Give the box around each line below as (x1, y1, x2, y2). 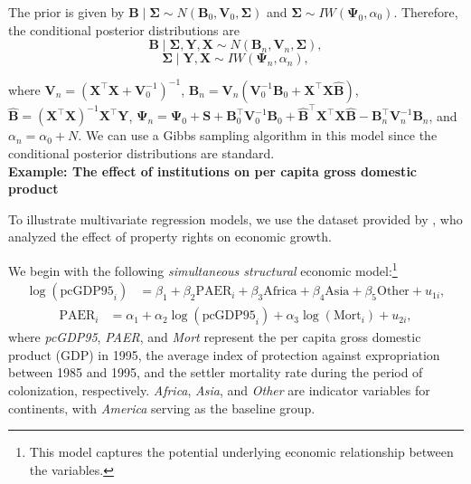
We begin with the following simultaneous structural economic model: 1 (8, 258, 398, 280)
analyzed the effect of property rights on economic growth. (8, 227, 332, 246)
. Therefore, (393, 3, 458, 21)
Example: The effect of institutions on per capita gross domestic (8, 161, 418, 180)
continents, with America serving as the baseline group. (8, 398, 316, 417)
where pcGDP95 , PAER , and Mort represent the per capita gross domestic (8, 327, 421, 346)
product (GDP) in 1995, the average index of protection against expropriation (8, 345, 440, 364)
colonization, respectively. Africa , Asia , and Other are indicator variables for (8, 381, 430, 400)
